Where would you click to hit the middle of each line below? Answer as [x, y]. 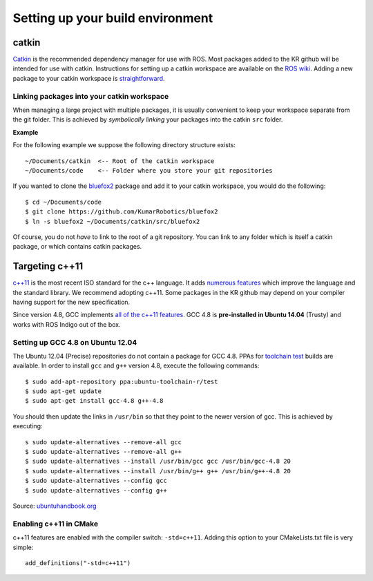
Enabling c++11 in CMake [56, 524]
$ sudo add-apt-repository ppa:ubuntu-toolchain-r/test [122, 381]
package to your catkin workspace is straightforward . [89, 78]
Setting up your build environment [113, 18]
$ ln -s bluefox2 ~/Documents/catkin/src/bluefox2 [113, 221]
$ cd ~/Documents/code [64, 202]
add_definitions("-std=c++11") [78, 563]
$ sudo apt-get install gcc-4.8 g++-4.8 [94, 401]
